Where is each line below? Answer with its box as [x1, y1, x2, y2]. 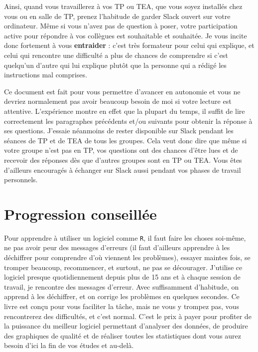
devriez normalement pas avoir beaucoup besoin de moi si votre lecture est [4, 96, 232, 106]
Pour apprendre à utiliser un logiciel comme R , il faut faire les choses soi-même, [4, 232, 246, 243]
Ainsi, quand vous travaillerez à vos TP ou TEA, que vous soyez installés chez [4, 1, 243, 11]
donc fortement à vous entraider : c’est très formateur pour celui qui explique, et [4, 40, 255, 50]
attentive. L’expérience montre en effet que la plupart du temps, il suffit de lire [4, 105, 245, 116]
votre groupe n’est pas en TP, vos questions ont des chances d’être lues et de [4, 145, 238, 155]
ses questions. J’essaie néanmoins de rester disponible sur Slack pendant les [4, 125, 234, 136]
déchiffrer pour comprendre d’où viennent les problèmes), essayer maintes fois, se [4, 252, 251, 263]
